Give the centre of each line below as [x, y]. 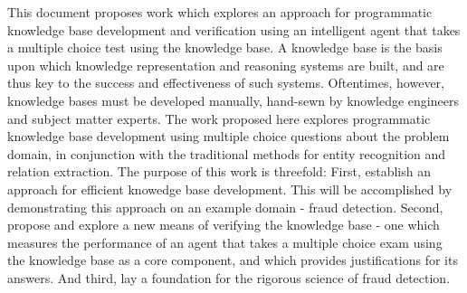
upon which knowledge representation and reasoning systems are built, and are [226, 65]
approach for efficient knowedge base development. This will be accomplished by [230, 189]
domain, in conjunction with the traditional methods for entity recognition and [227, 153]
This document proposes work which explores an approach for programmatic [220, 12]
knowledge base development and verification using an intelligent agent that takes [234, 29]
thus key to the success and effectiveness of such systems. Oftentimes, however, [226, 83]
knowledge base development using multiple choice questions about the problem [229, 136]
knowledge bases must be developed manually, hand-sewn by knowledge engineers [233, 100]
